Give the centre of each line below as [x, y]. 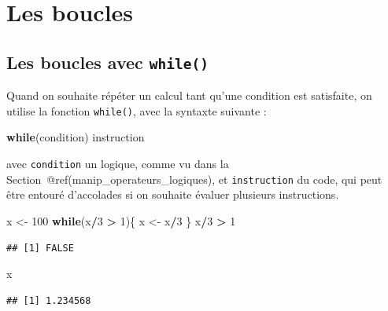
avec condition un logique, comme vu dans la [118, 163]
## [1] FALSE [40, 248]
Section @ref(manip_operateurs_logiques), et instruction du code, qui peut [194, 179]
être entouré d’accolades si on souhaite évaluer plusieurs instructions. [173, 194]
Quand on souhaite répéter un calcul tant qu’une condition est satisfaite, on [189, 95]
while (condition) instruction [76, 137]
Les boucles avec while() [108, 62]
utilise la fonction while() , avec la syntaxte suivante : [137, 110]
